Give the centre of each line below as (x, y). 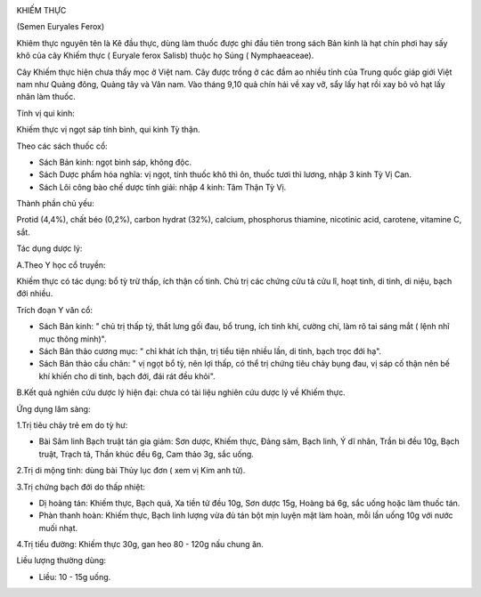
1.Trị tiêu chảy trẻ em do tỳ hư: (72, 425)
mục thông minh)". (73, 339)
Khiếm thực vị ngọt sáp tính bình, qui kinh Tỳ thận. (108, 130)
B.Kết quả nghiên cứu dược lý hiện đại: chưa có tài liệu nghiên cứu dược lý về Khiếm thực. (181, 392)
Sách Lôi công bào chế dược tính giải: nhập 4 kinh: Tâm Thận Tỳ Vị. (163, 187)
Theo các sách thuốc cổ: (62, 146)
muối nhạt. (58, 528)
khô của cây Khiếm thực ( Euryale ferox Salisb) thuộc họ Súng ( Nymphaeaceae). (165, 56)
